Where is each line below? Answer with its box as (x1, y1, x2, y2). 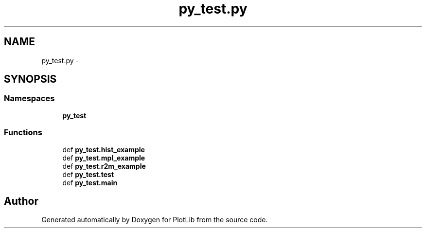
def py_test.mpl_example (62, 153, 145, 162)
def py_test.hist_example (62, 145, 145, 154)
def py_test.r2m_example (62, 161, 146, 170)
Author (4, 195, 38, 207)
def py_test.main (62, 178, 118, 187)
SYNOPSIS (4, 73, 57, 86)
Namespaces (4, 93, 55, 104)
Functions (4, 127, 42, 138)
